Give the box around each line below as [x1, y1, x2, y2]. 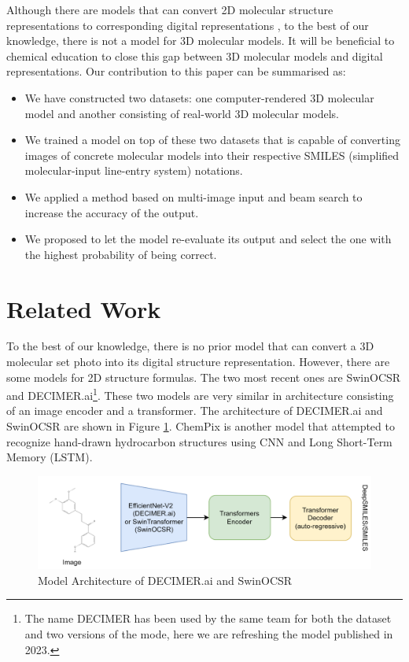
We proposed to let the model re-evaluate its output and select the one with [24, 231, 392, 247]
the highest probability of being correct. [24, 246, 217, 262]
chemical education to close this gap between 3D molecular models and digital [6, 47, 383, 64]
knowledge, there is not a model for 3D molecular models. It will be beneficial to [6, 32, 395, 49]
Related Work [6, 292, 161, 324]
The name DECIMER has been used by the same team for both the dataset [24, 610, 392, 627]
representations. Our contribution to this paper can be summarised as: [6, 63, 346, 80]
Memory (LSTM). [6, 449, 93, 465]
